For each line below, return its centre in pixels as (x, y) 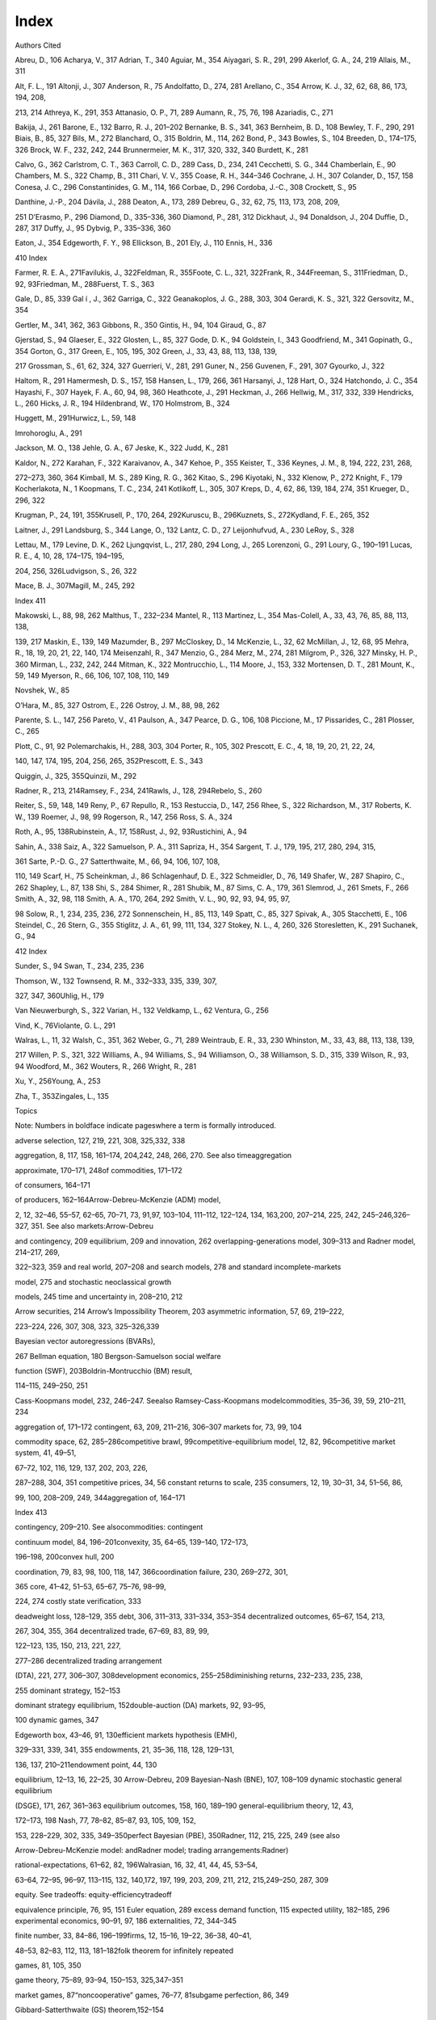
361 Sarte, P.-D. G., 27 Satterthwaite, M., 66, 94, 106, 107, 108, (117, 861)
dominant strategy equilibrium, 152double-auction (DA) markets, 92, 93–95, (140, 1706)
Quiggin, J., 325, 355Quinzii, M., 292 (76, 776)
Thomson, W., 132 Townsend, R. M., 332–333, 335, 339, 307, (116, 981)
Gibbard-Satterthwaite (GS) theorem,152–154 (90, 2010)
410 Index (31, 258)
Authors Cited (38, 45)
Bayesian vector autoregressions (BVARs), (85, 1341)
